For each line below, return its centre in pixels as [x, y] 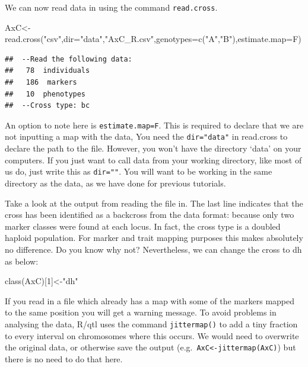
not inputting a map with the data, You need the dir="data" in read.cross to [146, 136]
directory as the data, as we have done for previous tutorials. [115, 183]
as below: [22, 261]
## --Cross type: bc [47, 106]
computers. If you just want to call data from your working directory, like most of [153, 160]
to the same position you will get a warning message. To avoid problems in [141, 312]
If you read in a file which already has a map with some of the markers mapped [150, 300]
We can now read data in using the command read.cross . [111, 7]
